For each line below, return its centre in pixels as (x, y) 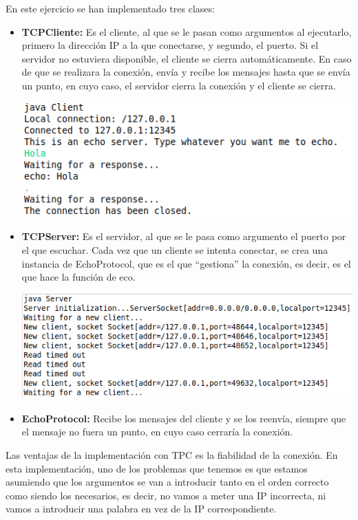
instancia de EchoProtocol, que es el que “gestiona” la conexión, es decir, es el (186, 263)
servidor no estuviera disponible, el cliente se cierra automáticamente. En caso (187, 58)
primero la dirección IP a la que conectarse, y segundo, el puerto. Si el (170, 45)
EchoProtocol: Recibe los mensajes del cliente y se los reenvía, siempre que (184, 418)
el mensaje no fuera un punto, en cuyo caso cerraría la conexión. (157, 432)
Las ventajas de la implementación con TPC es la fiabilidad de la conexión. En (172, 454)
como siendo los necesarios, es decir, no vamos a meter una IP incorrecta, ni (166, 495)
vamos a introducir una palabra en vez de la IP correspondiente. (141, 509)
